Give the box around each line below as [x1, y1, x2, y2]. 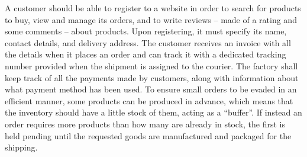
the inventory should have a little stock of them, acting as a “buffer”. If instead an [5, 106, 302, 118]
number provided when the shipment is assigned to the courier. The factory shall [5, 59, 298, 72]
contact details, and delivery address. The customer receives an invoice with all [5, 36, 291, 49]
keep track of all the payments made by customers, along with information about [5, 71, 299, 84]
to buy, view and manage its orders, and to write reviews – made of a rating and [5, 13, 297, 25]
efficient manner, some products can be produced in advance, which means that [5, 94, 293, 107]
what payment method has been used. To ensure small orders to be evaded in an [5, 83, 297, 95]
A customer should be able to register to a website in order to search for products [5, 2, 301, 14]
